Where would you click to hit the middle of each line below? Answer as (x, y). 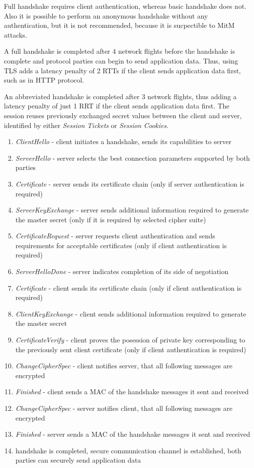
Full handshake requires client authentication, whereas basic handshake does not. (125, 6)
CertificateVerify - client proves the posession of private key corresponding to (130, 340)
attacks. (16, 34)
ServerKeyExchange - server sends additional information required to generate (132, 210)
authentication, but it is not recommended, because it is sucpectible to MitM (119, 25)
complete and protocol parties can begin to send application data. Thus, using (121, 60)
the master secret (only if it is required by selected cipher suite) (111, 219)
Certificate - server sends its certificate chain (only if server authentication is (130, 183)
